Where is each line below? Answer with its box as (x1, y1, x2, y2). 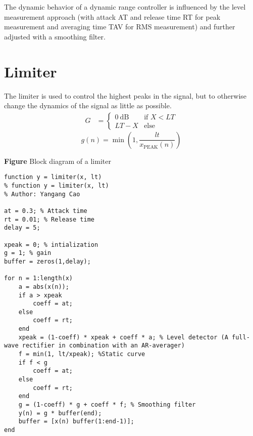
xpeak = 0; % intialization (4, 241, 98, 248)
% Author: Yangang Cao (4, 190, 80, 198)
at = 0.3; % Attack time (4, 207, 87, 214)
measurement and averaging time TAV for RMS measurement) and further (4, 21, 235, 32)
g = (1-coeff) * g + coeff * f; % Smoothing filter (18, 401, 196, 409)
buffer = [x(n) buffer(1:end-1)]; (18, 418, 134, 425)
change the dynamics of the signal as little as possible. (4, 100, 172, 111)
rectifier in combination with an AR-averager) (22, 342, 185, 350)
